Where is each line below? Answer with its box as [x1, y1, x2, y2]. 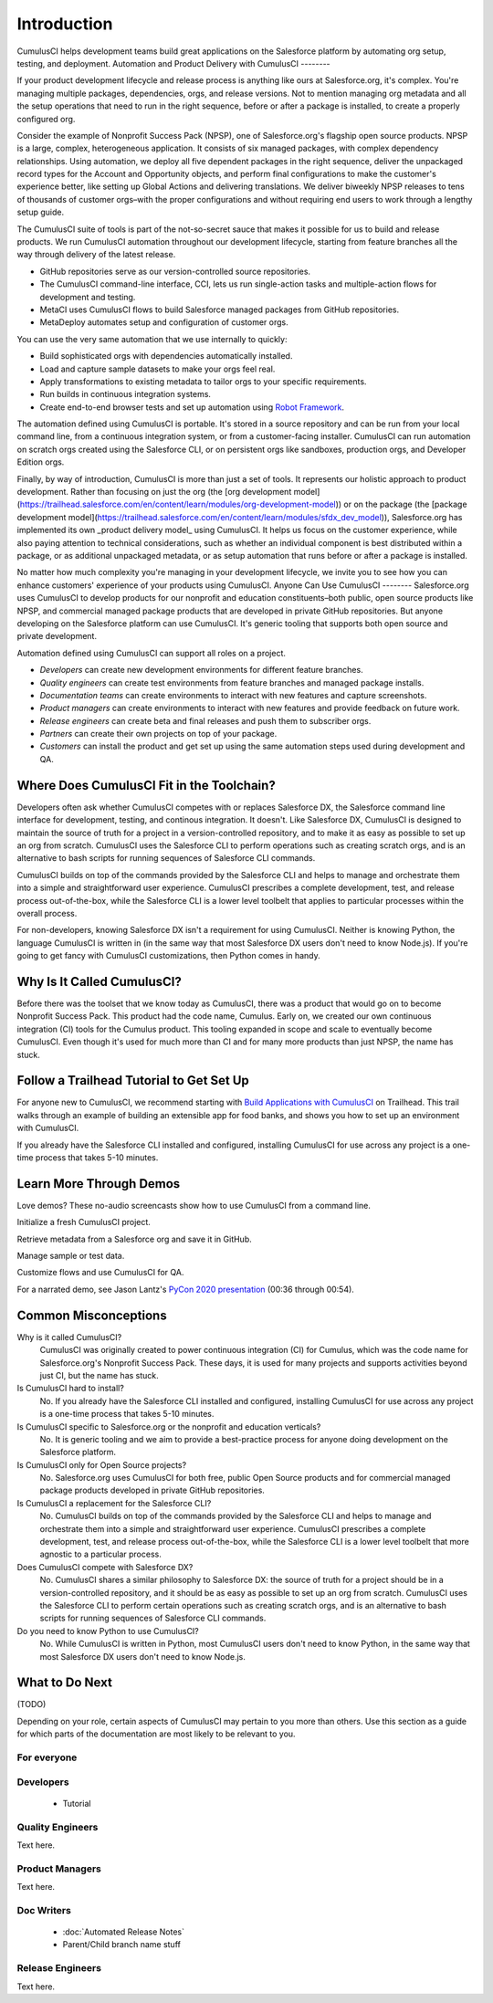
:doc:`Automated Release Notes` [62, 1926, 185, 1937]
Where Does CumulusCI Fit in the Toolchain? [16, 777, 276, 793]
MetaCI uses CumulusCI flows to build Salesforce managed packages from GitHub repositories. [39, 304, 400, 315]
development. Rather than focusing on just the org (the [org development [16, 487, 292, 498]
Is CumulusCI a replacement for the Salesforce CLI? [16, 1497, 212, 1508]
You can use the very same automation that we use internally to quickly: [16, 333, 288, 344]
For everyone [16, 1751, 78, 1764]
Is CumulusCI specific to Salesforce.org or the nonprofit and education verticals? [16, 1421, 321, 1432]
